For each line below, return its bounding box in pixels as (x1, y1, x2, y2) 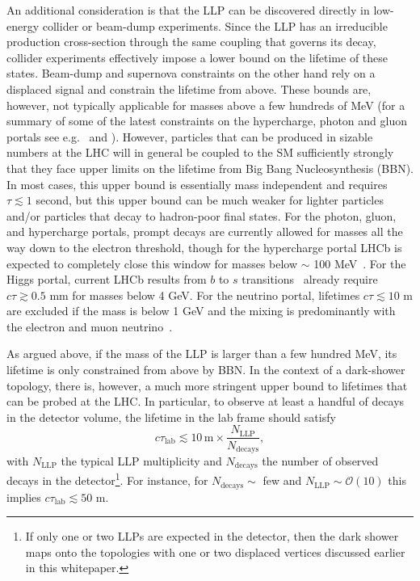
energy (6, 17, 40, 34)
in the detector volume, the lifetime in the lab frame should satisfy (6, 408, 336, 425)
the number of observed (262, 452, 379, 469)
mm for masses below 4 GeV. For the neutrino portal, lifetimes (49, 286, 360, 303)
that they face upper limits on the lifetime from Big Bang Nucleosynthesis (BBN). (6, 159, 414, 176)
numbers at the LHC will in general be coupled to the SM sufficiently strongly (6, 144, 394, 161)
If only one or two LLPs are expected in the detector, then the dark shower (25, 528, 399, 545)
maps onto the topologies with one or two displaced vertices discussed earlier (25, 543, 405, 560)
